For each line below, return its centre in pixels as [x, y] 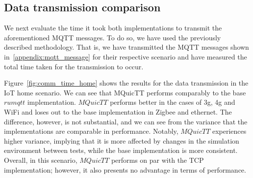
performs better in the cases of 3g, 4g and [173, 102]
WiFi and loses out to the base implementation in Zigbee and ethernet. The [118, 111]
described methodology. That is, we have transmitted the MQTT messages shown [126, 47]
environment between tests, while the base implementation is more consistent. [121, 150]
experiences [229, 131]
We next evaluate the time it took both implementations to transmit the [113, 28]
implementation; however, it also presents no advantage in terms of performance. [125, 169]
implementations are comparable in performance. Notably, [91, 131]
